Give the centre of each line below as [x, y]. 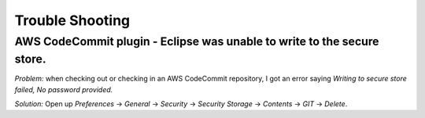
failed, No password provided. [64, 89]
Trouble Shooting [72, 20]
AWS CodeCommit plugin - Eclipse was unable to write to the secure [197, 41]
